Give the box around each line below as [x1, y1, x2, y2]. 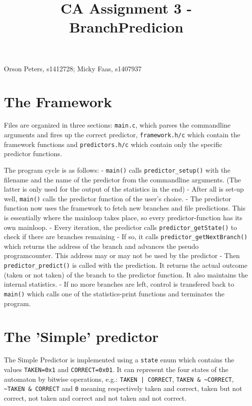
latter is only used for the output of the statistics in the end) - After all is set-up [4, 184, 244, 194]
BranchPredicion [69, 17, 184, 37]
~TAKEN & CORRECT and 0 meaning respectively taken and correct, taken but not [4, 383, 242, 393]
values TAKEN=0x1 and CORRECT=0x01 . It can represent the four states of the [4, 364, 229, 374]
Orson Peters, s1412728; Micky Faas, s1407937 [4, 63, 142, 73]
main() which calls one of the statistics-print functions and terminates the [4, 288, 225, 298]
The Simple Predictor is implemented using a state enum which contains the [4, 355, 235, 365]
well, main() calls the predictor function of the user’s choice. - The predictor [4, 193, 232, 203]
